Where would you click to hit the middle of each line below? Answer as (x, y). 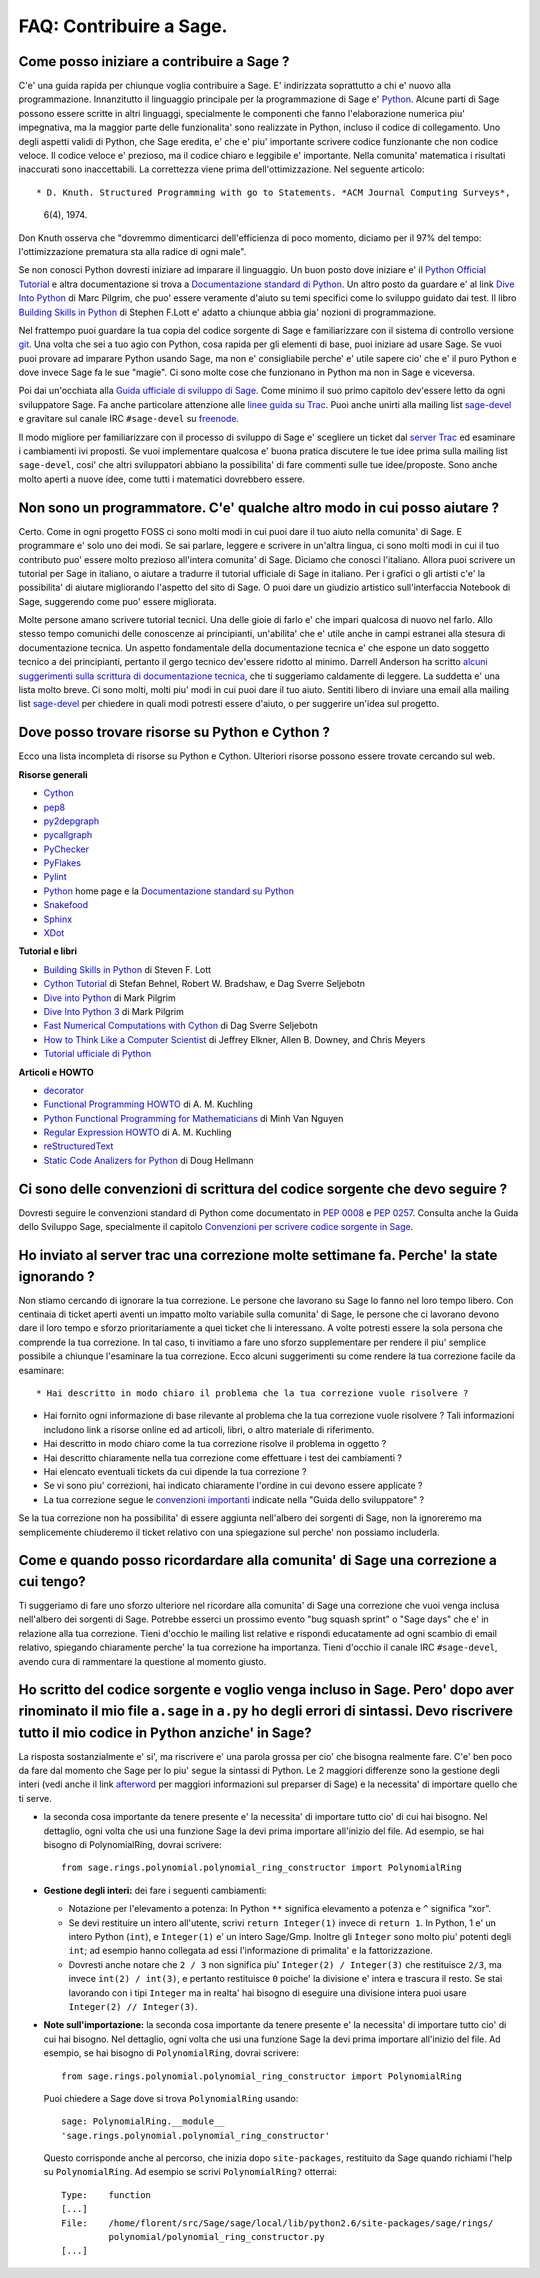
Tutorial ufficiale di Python (97, 1054)
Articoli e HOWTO (56, 1072)
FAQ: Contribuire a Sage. (123, 26)
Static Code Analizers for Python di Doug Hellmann (148, 1160)
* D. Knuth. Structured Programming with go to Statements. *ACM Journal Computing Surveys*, (273, 192)
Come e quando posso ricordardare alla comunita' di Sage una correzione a (257, 1560)
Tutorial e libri (48, 951)
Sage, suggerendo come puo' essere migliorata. (117, 601)
